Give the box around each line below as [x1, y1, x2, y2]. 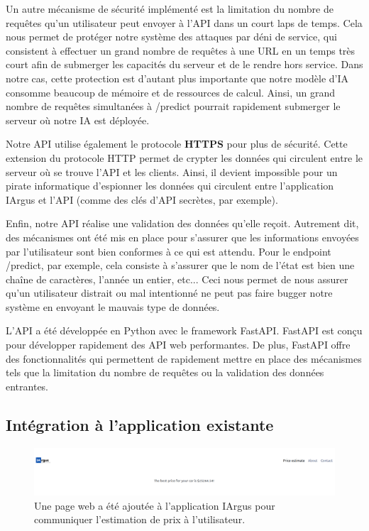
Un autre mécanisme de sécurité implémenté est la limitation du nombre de [6, 1, 334, 16]
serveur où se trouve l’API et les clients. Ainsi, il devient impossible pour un [6, 164, 338, 179]
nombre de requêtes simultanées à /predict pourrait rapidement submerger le [6, 99, 341, 114]
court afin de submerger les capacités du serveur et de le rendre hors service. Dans [6, 57, 363, 72]
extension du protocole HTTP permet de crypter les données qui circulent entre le [6, 150, 363, 165]
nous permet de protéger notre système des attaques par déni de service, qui [6, 29, 337, 44]
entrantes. [6, 378, 49, 393]
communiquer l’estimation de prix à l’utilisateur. [34, 512, 246, 527]
